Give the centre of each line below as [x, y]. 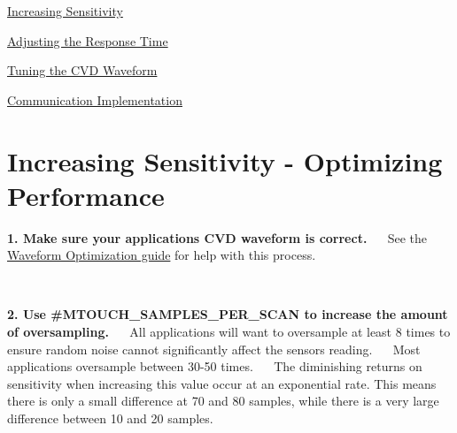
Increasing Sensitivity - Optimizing [225, 160]
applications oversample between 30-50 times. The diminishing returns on [215, 366]
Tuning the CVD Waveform [82, 70]
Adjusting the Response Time [88, 40]
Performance [86, 195]
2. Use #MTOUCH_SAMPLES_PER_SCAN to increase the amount [228, 314]
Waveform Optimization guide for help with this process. [162, 255]
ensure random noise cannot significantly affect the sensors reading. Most [214, 349]
